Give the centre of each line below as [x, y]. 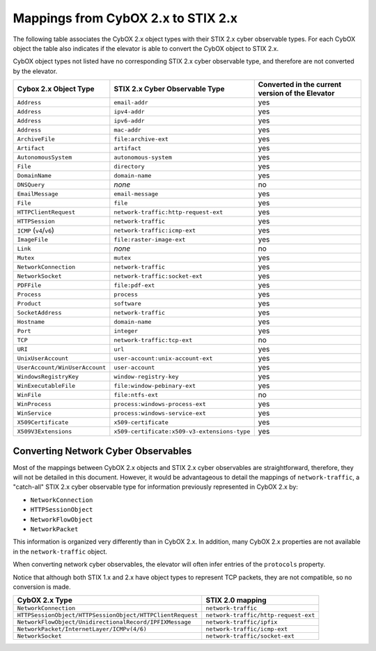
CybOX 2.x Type [45, 600]
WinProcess [34, 404]
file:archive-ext [141, 139]
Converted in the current [300, 85]
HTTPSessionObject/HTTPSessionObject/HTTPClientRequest [108, 615]
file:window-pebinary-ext [155, 385]
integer [126, 331]
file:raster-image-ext [150, 239]
